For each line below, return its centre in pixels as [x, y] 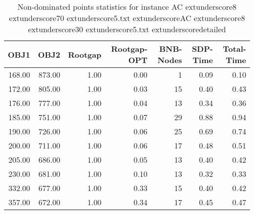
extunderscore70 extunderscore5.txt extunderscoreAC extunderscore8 [127, 18]
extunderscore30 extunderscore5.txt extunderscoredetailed [127, 29]
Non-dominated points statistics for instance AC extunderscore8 [127, 7]
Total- [234, 49]
